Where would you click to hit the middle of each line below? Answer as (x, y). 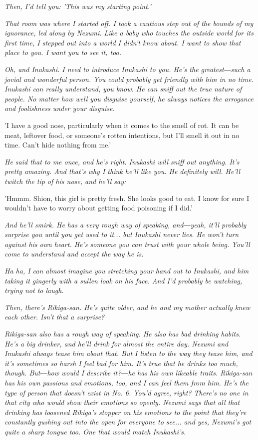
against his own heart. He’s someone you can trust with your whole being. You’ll (127, 244)
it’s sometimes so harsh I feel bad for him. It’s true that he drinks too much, (121, 363)
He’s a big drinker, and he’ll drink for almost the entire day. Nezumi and (117, 343)
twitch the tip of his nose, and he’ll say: (65, 181)
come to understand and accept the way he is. (74, 254)
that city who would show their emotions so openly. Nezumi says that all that (122, 402)
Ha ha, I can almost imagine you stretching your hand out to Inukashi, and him (127, 271)
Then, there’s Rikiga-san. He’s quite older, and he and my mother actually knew (128, 307)
